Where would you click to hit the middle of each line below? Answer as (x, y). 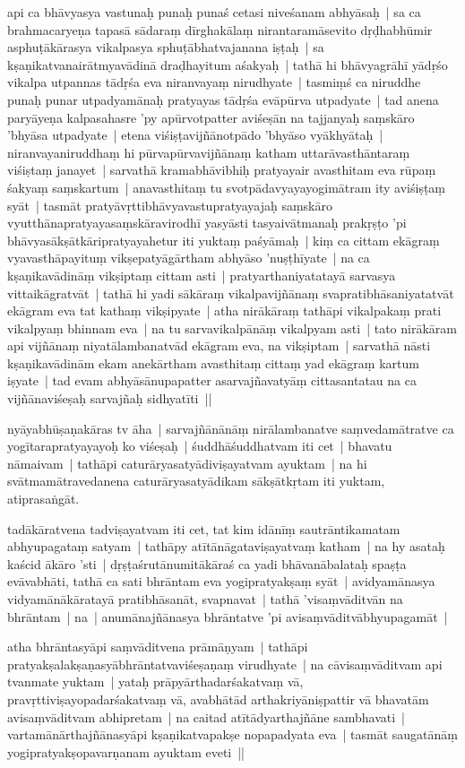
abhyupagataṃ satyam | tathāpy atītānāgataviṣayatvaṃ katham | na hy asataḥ (226, 546)
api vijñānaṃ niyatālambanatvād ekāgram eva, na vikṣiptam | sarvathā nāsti (219, 345)
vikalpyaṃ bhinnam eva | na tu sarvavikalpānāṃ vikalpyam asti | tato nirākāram (232, 328)
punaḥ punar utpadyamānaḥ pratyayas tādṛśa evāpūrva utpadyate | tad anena (223, 99)
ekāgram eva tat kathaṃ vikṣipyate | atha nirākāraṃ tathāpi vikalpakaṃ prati (224, 311)
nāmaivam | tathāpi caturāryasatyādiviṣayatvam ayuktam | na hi (187, 463)
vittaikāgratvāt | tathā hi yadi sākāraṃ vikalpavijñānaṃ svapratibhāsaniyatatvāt (231, 293)
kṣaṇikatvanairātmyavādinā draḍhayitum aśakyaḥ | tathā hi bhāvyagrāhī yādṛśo (228, 64)
